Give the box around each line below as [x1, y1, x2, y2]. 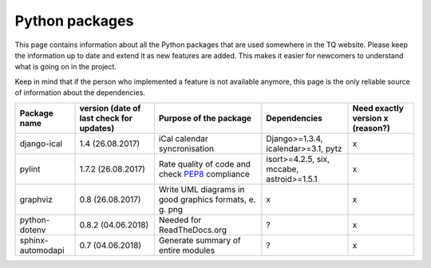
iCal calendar [158, 132, 209, 144]
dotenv [19, 224, 46, 235]
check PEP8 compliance [158, 168, 251, 179]
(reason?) [352, 122, 390, 133]
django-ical [19, 138, 63, 149]
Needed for [158, 214, 202, 225]
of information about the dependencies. [14, 88, 145, 97]
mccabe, [266, 164, 299, 175]
